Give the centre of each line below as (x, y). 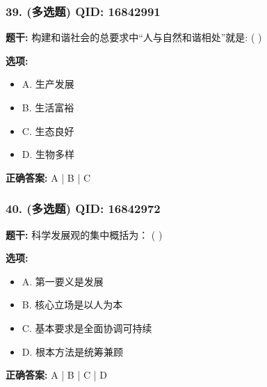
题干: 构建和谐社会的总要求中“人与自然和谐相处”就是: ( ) (134, 37)
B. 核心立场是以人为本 (72, 305)
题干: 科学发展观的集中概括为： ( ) (84, 234)
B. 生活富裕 (48, 107)
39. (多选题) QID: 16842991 (83, 11)
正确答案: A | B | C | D (56, 375)
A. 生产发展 (48, 84)
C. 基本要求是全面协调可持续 (87, 327)
